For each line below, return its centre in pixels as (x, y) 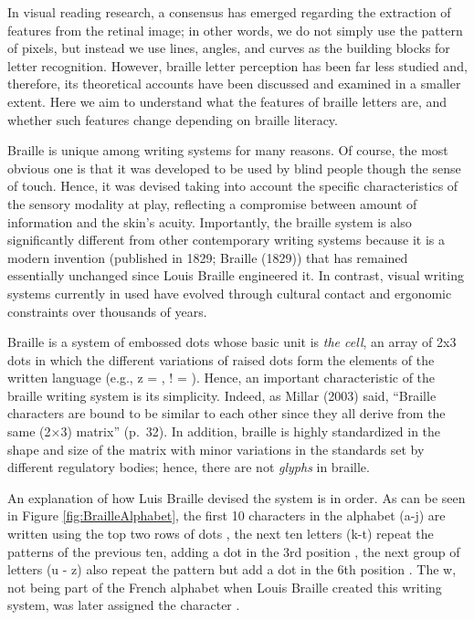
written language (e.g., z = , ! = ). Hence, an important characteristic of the (221, 378)
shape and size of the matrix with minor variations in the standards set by (216, 449)
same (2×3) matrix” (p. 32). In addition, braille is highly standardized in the (224, 431)
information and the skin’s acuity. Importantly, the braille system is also (210, 221)
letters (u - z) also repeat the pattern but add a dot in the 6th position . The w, (232, 569)
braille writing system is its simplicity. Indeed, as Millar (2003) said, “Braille (222, 395)
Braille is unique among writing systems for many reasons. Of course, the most (228, 150)
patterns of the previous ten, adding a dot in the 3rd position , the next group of (234, 551)
